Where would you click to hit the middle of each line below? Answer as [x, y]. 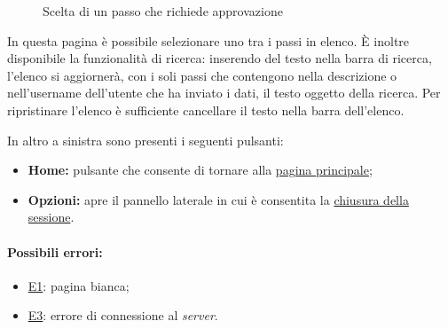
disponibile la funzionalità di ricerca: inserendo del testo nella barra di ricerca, [220, 58]
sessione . [51, 217]
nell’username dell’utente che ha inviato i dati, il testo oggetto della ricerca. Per [224, 93]
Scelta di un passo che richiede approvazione [163, 11]
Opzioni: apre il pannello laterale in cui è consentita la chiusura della [218, 199]
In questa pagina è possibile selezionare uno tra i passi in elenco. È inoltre [208, 40]
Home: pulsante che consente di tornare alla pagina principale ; [200, 170]
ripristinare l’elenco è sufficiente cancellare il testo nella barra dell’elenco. [206, 110]
